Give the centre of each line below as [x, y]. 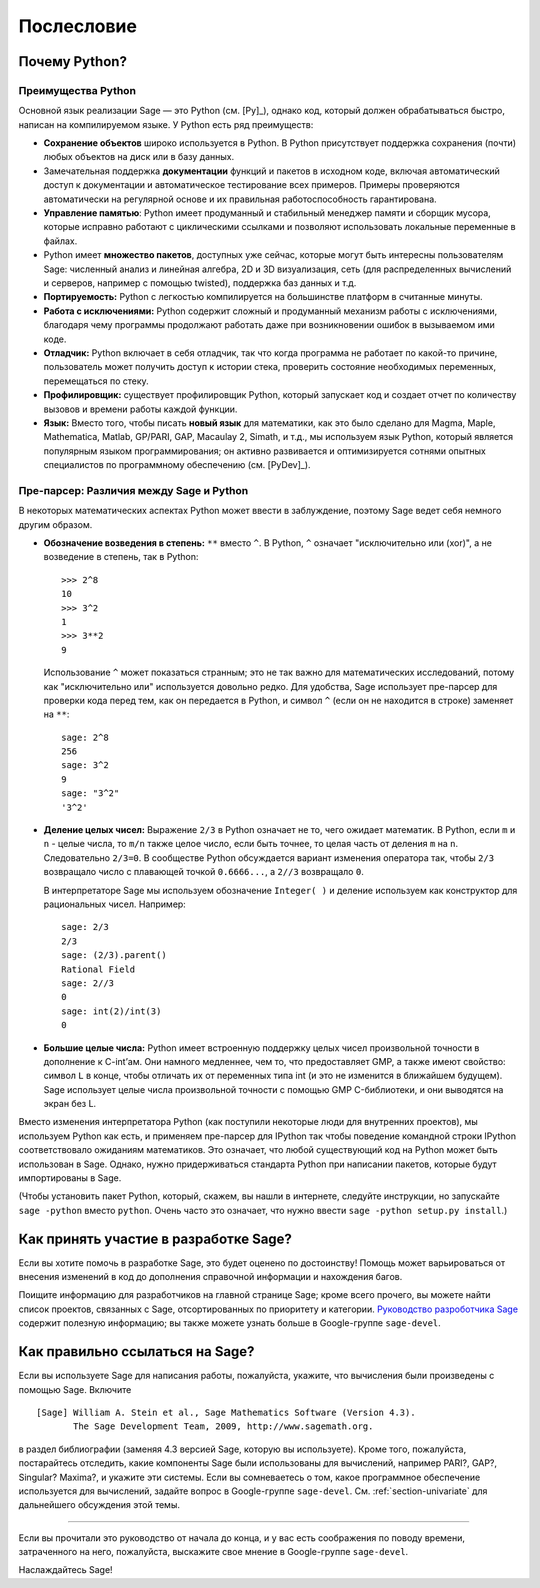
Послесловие [77, 26]
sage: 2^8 [85, 737]
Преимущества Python [77, 90]
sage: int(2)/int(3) [111, 1011]
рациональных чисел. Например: [115, 904]
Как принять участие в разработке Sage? [155, 1238]
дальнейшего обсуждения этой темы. [99, 1505]
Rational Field [98, 969]
